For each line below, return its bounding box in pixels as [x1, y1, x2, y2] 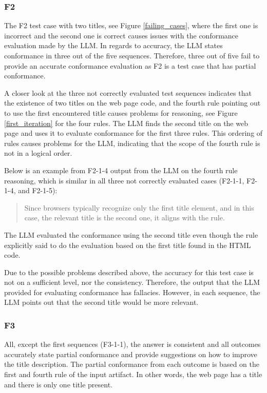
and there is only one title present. [4, 379, 113, 389]
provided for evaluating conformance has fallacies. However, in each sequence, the [4, 286, 260, 297]
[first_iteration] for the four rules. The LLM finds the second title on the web [4, 117, 248, 128]
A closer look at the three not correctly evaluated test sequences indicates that [4, 87, 252, 98]
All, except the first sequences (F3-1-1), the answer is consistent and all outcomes [4, 339, 261, 349]
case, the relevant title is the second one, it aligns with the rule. [24, 212, 225, 223]
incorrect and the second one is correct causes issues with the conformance [4, 30, 239, 40]
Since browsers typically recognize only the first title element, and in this [24, 202, 254, 213]
